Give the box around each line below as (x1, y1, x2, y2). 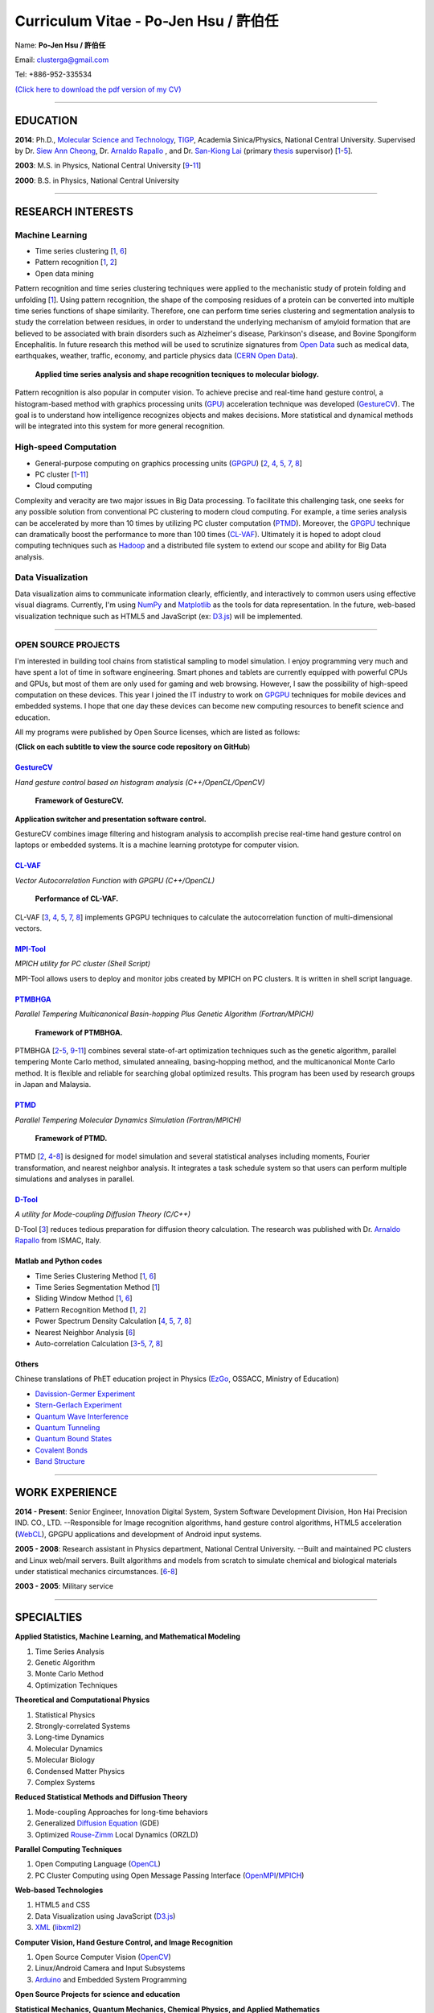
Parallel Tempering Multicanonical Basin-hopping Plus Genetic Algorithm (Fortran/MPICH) (14, 1009, 314, 1019)
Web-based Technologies (14, 1885, 104, 1895)
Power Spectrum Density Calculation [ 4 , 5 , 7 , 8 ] (35, 1317, 192, 1326)
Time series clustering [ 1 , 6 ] (35, 246, 128, 255)
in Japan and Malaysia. (14, 1080, 92, 1089)
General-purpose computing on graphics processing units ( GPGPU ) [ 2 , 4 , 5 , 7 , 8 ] (35, 458, 303, 468)
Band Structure (35, 1457, 85, 1466)
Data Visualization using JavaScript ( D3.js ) (35, 1911, 176, 1920)
